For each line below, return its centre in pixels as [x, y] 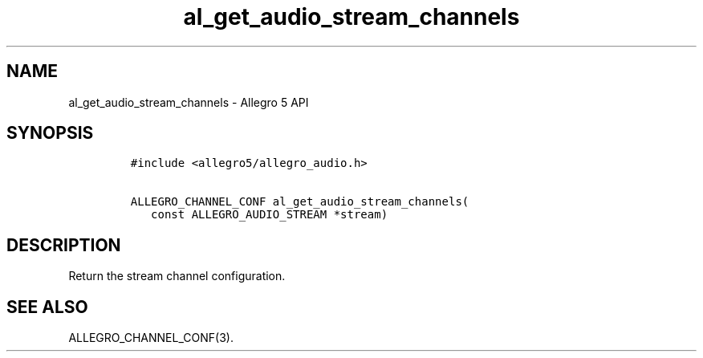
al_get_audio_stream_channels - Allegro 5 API [189, 102]
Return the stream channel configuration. [177, 276]
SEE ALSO [47, 307]
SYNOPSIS [50, 133]
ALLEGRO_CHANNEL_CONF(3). [151, 338]
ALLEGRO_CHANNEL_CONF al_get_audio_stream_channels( [300, 202]
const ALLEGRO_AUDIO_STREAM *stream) [270, 215]
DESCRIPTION [64, 245]
